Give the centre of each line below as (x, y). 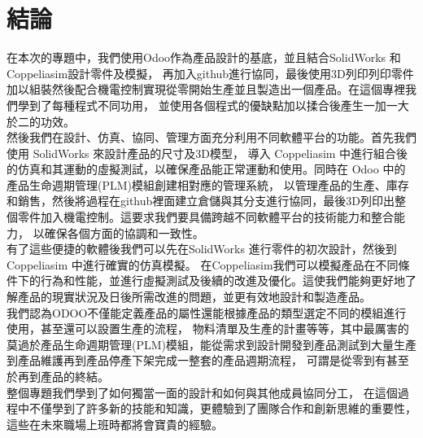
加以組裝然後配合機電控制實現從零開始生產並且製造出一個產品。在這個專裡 (206, 89)
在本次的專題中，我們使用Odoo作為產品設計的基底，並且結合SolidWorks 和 (204, 57)
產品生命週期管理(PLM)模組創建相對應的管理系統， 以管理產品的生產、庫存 (208, 184)
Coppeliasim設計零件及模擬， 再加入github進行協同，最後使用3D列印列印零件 (210, 73)
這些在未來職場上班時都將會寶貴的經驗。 (115, 424)
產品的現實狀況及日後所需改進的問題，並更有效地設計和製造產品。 (194, 297)
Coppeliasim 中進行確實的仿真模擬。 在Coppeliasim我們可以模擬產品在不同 (203, 264)
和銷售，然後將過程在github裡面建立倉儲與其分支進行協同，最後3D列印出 (201, 201)
